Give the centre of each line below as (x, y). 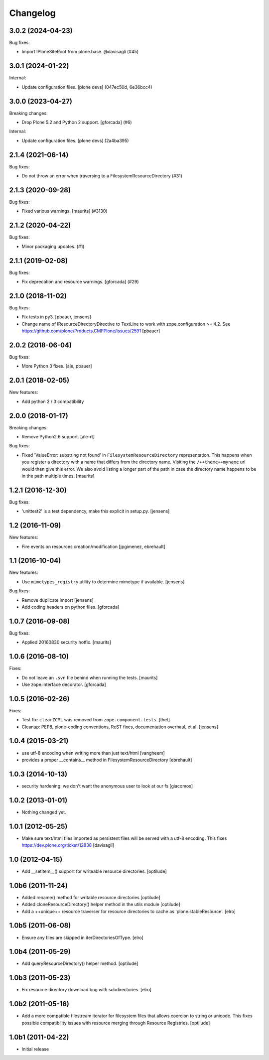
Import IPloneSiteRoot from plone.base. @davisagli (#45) (80, 52)
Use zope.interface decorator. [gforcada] (64, 684)
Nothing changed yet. (44, 812)
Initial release (35, 1049)
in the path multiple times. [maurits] (58, 476)
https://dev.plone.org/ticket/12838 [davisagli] (68, 845)
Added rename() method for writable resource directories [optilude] (91, 897)
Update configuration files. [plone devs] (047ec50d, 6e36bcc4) (87, 87)
